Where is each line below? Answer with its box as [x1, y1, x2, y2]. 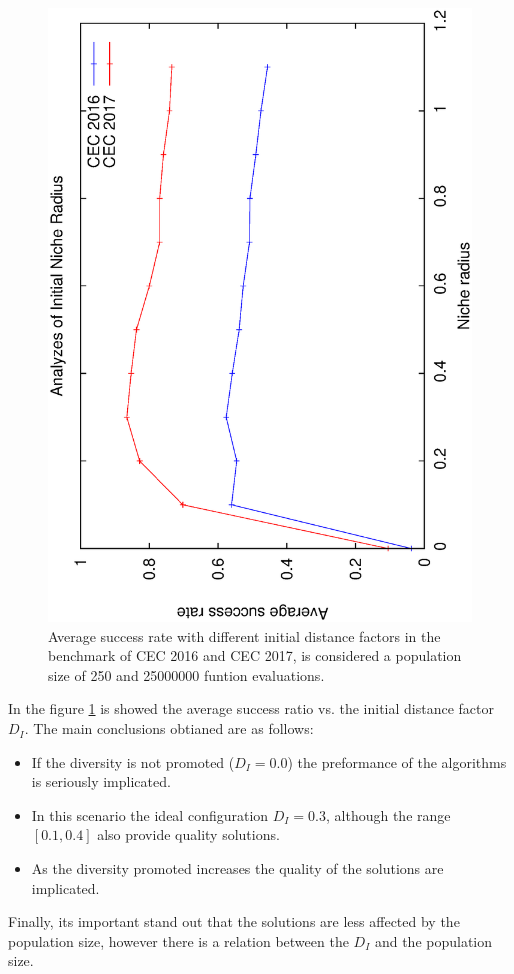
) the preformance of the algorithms [287, 751, 507, 772]
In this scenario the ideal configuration [31, 804, 269, 825]
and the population [374, 930, 493, 951]
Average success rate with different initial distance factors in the [48, 625, 441, 646]
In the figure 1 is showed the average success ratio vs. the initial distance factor [8, 698, 494, 719]
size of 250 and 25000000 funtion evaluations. [48, 664, 325, 685]
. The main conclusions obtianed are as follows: [24, 718, 314, 739]
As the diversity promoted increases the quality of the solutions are [31, 858, 444, 879]
